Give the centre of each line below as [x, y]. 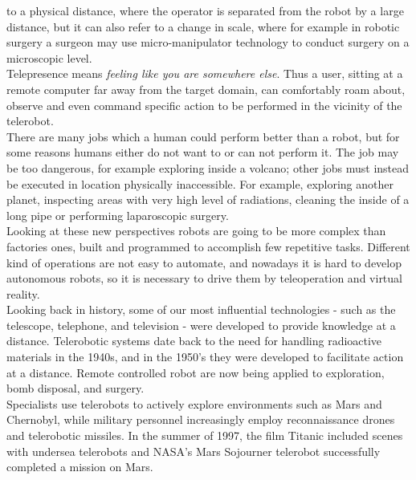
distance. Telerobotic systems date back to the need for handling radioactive [194, 341]
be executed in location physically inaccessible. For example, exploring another [200, 183]
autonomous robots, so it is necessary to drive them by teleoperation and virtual [204, 278]
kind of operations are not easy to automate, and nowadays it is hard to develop [204, 262]
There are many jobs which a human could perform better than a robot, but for [203, 136]
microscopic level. [49, 57]
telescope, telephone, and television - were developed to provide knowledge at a [201, 325]
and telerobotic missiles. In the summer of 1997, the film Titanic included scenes [205, 435]
